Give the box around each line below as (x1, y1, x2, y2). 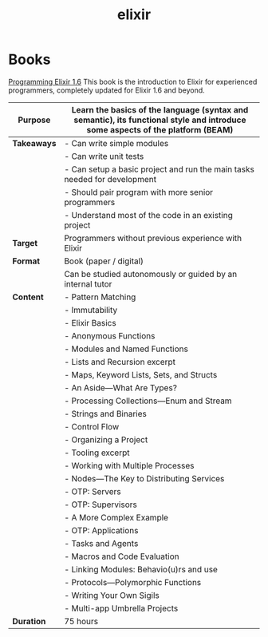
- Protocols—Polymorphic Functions (63, 576, 202, 588)
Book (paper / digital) (63, 255, 144, 267)
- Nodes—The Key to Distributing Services (63, 473, 225, 484)
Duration (12, 615, 46, 627)
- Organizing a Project (63, 433, 148, 445)
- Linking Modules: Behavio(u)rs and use (63, 564, 218, 575)
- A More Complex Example (63, 512, 169, 523)
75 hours (63, 615, 98, 627)
